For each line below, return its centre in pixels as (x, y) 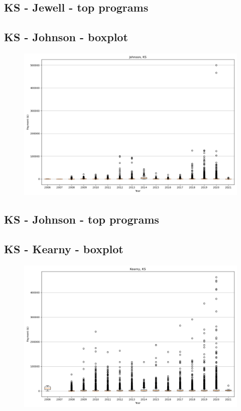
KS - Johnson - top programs (82, 219)
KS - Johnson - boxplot (66, 37)
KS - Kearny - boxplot (64, 249)
